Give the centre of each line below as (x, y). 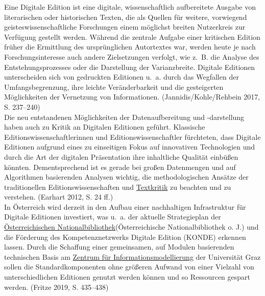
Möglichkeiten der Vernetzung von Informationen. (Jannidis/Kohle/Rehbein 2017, (132, 97)
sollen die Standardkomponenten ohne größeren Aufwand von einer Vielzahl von (129, 267)
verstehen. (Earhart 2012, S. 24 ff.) (59, 197)
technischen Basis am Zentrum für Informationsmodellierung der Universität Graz (132, 256)
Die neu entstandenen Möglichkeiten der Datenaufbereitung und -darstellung (124, 117)
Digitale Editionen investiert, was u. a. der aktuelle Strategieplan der (113, 217)
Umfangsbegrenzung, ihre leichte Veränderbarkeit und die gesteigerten (114, 87)
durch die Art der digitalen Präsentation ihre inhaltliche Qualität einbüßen (121, 156)
